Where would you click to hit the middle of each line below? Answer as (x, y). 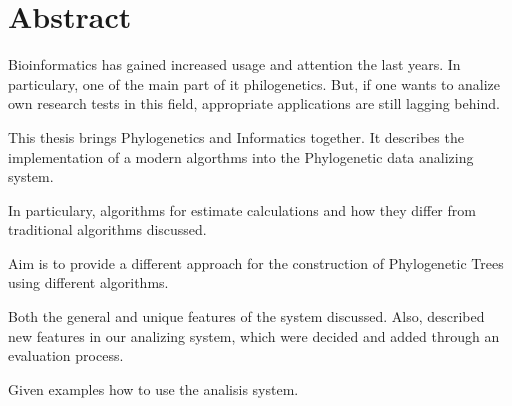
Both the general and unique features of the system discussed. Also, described (246, 316)
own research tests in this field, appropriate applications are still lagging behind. (254, 103)
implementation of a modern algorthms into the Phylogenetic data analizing (241, 156)
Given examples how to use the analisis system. (153, 388)
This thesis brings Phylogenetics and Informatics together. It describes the (236, 136)
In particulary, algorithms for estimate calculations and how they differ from (242, 209)
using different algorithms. (88, 282)
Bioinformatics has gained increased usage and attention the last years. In (234, 64)
